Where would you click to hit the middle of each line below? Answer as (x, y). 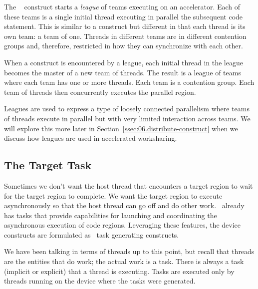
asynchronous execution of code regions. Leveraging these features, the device (122, 225)
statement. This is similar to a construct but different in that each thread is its (125, 26)
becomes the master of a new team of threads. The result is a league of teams (123, 72)
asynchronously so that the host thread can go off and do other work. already (124, 205)
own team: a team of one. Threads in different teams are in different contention (125, 36)
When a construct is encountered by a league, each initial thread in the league (124, 62)
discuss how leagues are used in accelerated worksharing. (91, 138)
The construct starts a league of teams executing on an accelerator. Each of (122, 6)
